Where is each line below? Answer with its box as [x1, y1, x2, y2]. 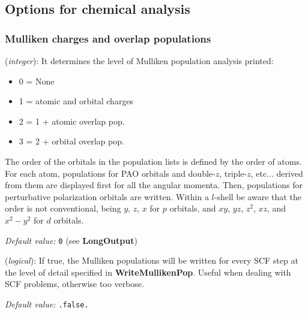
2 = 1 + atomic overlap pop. [19, 114, 125, 127]
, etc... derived [250, 167, 303, 179]
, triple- [219, 167, 247, 179]
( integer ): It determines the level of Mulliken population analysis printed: [5, 55, 274, 67]
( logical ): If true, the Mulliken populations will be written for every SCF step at [5, 254, 298, 267]
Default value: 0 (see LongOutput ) [5, 234, 137, 246]
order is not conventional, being [5, 202, 121, 215]
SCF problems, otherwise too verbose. [5, 277, 144, 290]
